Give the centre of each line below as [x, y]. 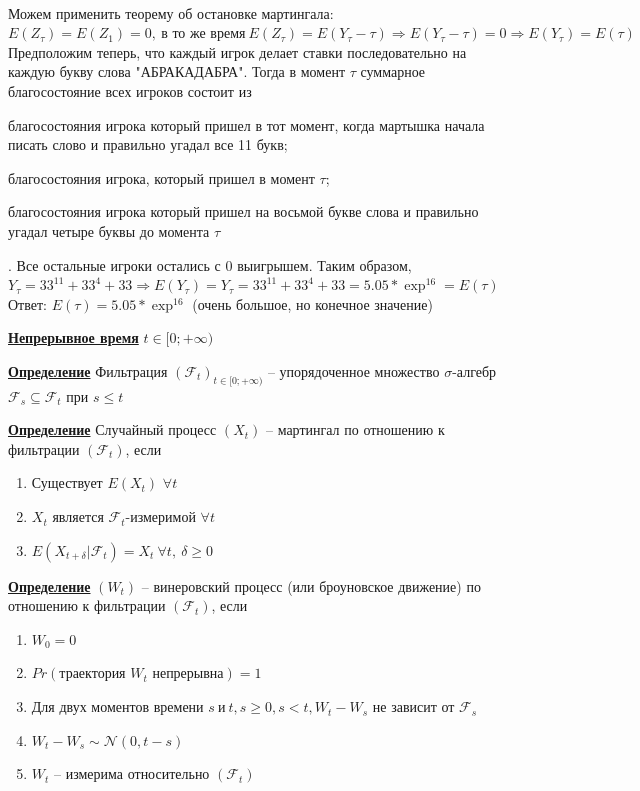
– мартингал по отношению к [355, 429]
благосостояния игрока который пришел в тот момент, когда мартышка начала [246, 124]
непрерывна [188, 674]
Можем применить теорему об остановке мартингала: [171, 12]
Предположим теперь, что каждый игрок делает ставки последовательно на [237, 51]
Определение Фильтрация [88, 370]
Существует [67, 482]
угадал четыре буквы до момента [109, 230]
